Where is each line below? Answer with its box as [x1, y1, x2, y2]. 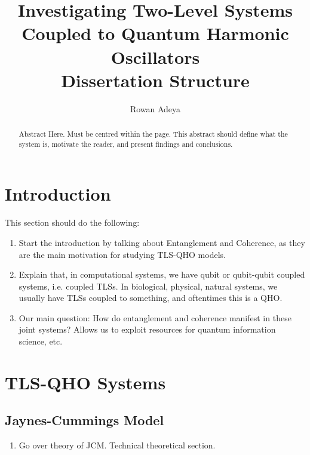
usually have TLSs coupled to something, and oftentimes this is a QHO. [19, 291, 283, 304]
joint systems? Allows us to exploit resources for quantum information [19, 323, 276, 336]
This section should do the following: [5, 216, 140, 229]
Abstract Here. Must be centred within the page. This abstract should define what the [19, 129, 288, 139]
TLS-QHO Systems [5, 370, 166, 394]
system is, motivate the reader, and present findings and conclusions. [19, 139, 233, 149]
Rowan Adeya [130, 102, 181, 115]
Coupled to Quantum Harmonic [22, 21, 289, 45]
